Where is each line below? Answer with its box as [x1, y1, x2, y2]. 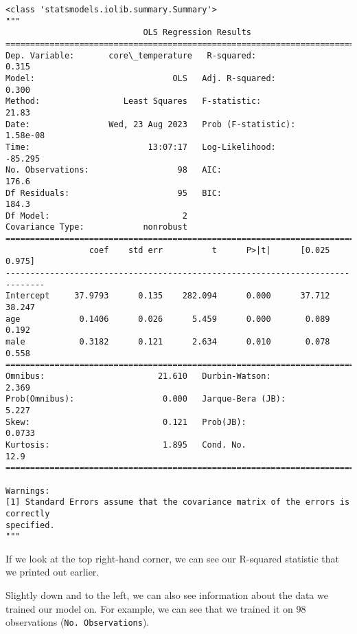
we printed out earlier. [5, 565, 100, 579]
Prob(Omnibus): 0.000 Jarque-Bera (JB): [5, 394, 286, 404]
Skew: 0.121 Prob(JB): [5, 417, 246, 427]
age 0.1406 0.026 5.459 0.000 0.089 [5, 314, 330, 324]
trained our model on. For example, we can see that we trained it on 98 [5, 601, 306, 615]
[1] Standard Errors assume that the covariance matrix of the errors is [5, 497, 350, 507]
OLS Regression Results [143, 28, 251, 38]
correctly [5, 508, 50, 518]
